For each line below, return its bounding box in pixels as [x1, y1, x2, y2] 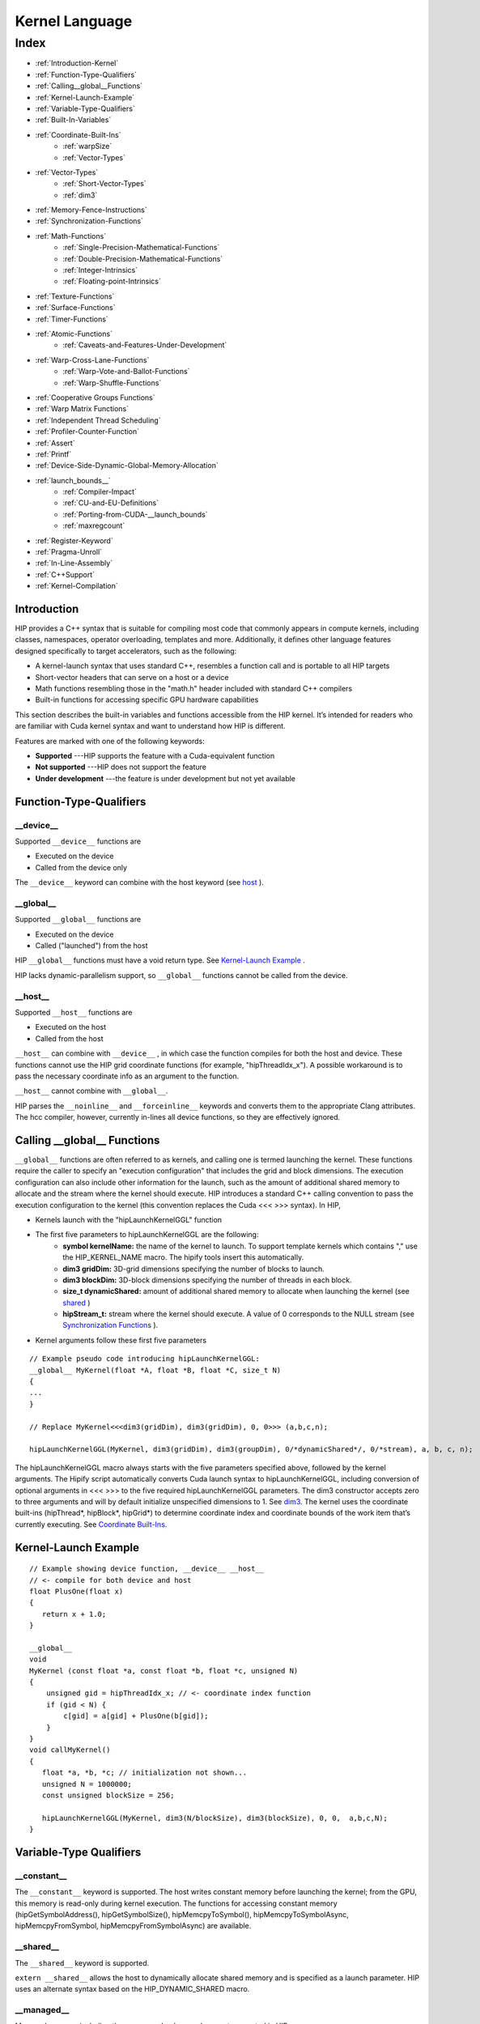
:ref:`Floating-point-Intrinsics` [62, 276, 162, 287]
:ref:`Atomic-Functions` [35, 329, 113, 338]
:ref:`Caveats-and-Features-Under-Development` [62, 340, 227, 350]
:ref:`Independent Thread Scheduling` [35, 415, 161, 425]
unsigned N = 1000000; [41, 1780, 133, 1788]
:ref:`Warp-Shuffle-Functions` [62, 377, 162, 388]
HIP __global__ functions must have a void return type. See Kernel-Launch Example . [15, 955, 305, 965]
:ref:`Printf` [35, 449, 72, 459]
